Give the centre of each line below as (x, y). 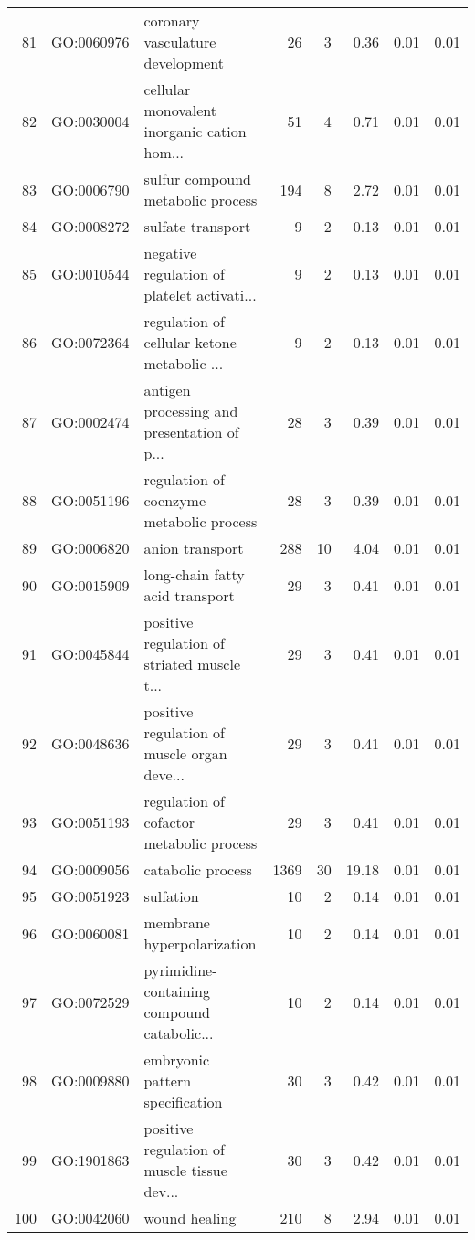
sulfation (171, 896)
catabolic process (198, 869)
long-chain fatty (194, 574)
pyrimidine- (180, 970)
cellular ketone (190, 342)
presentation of (191, 432)
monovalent (180, 110)
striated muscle (192, 664)
